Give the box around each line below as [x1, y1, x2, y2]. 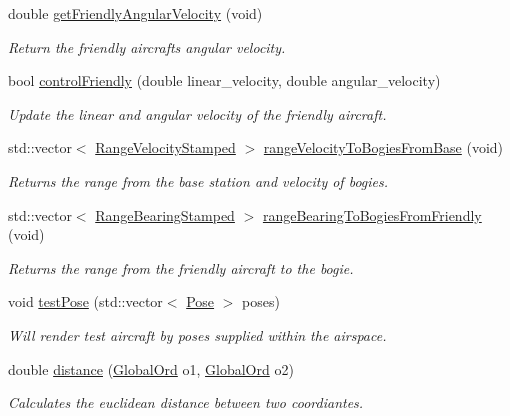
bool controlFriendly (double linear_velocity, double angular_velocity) [8, 70, 441, 91]
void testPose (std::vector [8, 291, 163, 312]
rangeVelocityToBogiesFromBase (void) [263, 137, 504, 158]
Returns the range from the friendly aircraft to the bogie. [8, 257, 354, 278]
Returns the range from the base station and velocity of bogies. [8, 170, 389, 191]
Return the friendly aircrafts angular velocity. [8, 36, 286, 57]
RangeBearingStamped [95, 204, 235, 225]
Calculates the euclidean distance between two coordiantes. [8, 392, 364, 413]
